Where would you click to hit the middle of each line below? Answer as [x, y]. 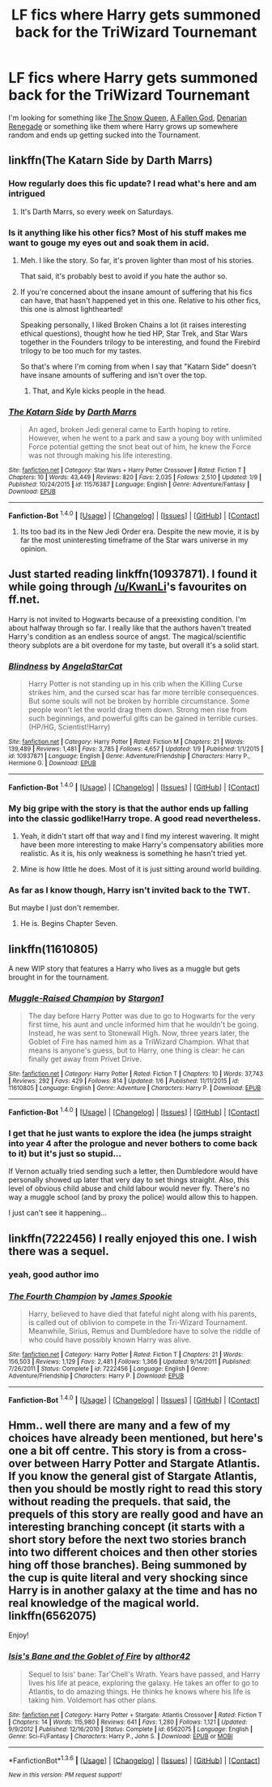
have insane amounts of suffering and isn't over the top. [113, 374]
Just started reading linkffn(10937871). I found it [133, 574]
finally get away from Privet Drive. [85, 1059]
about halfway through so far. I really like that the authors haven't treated [130, 628]
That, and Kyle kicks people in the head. [99, 391]
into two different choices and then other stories [133, 1552]
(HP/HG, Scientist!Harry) [69, 727]
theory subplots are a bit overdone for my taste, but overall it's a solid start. [134, 645]
